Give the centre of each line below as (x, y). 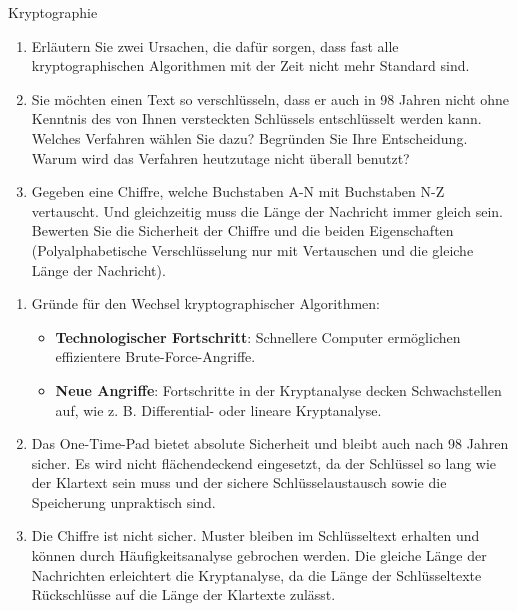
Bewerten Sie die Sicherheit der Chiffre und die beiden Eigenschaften (242, 230)
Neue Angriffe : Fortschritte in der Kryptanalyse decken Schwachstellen (278, 389)
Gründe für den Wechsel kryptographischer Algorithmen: (206, 303)
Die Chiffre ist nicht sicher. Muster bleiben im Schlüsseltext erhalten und (255, 535)
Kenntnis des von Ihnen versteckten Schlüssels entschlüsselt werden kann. (256, 118)
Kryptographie (53, 12)
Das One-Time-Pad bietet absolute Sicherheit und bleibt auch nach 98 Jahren (270, 443)
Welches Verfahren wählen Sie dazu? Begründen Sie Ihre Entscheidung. (249, 137)
